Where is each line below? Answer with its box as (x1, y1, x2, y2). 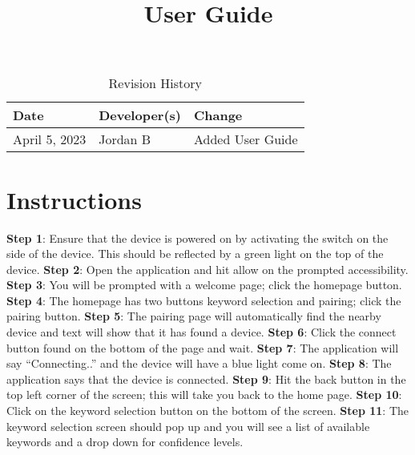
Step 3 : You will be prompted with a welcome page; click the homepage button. (6, 276, 402, 293)
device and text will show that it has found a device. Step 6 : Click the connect (6, 324, 397, 340)
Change (193, 106, 243, 125)
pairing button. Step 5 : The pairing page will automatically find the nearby (6, 308, 381, 324)
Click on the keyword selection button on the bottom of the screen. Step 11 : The (6, 402, 409, 419)
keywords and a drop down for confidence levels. (6, 433, 244, 450)
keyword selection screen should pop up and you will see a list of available (6, 417, 370, 434)
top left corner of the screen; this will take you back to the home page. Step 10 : (6, 386, 402, 403)
